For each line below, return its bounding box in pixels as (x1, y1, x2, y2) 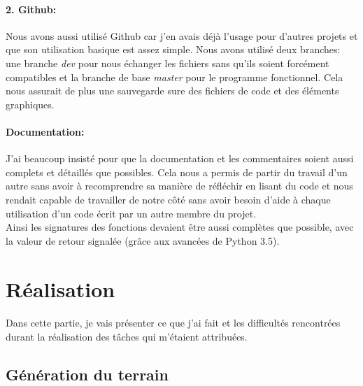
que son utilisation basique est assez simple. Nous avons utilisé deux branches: (6, 42, 341, 57)
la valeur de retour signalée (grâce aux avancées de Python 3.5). (6, 233, 280, 248)
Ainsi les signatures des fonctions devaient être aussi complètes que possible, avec (6, 220, 354, 234)
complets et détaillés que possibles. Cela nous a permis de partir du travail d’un (6, 164, 348, 179)
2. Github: (6, 1, 57, 16)
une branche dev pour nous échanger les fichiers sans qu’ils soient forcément (6, 55, 329, 70)
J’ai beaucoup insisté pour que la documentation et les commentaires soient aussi (6, 151, 354, 166)
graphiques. (6, 96, 55, 111)
